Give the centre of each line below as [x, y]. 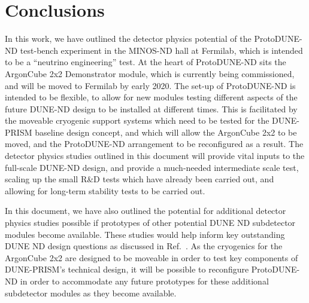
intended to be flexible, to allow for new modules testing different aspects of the [151, 97]
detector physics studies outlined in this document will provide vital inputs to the [155, 156]
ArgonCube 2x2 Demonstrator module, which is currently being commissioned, [150, 73]
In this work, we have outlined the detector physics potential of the [128, 39]
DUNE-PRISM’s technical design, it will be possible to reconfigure [127, 269]
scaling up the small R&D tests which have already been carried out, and [140, 179]
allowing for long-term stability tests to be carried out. [105, 190]
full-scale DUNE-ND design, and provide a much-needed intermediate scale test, [152, 167]
